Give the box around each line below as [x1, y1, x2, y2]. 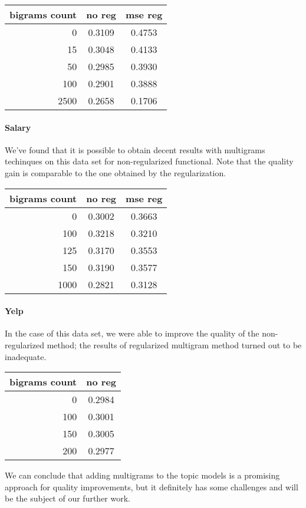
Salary [5, 121, 31, 133]
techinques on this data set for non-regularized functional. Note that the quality [5, 155, 294, 167]
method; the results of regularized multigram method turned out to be [47, 338, 302, 351]
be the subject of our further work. [5, 492, 130, 504]
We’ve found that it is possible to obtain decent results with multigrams [5, 143, 265, 156]
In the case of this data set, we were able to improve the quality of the [5, 327, 259, 339]
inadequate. [5, 350, 47, 362]
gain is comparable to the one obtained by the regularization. [5, 166, 226, 179]
